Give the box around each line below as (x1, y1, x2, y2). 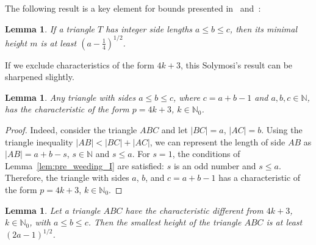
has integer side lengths (106, 22, 193, 35)
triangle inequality (5, 135, 73, 148)
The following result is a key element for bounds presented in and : (5, 2, 261, 14)
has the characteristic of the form (5, 103, 129, 115)
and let (161, 123, 188, 136)
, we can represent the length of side (149, 135, 285, 148)
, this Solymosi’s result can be (180, 58, 293, 71)
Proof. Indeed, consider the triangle (5, 123, 137, 136)
